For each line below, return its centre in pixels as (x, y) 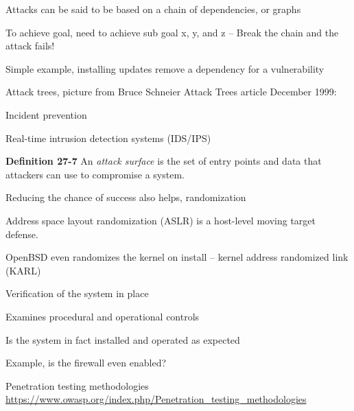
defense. (22, 234)
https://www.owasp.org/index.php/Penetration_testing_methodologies (156, 399)
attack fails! (30, 46)
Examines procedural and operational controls (103, 316)
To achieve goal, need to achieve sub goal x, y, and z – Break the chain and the (172, 32)
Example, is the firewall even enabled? (86, 363)
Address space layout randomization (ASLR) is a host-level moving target (161, 220)
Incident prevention (46, 114)
